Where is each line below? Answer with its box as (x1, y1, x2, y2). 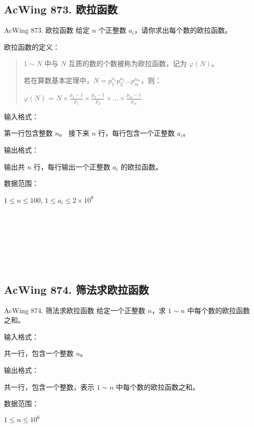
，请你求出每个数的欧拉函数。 (134, 25, 232, 35)
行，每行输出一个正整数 (33, 161, 110, 171)
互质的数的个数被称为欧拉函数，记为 (68, 58, 187, 69)
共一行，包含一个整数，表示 (4, 381, 94, 392)
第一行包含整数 (4, 128, 53, 138)
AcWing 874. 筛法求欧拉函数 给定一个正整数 (4, 305, 146, 315)
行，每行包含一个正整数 (98, 128, 175, 138)
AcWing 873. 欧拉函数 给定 (4, 25, 90, 35)
